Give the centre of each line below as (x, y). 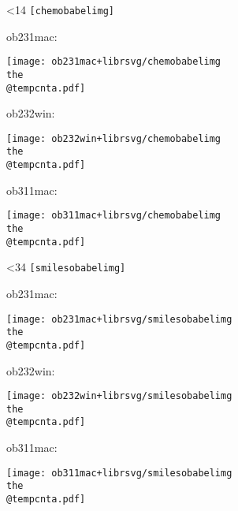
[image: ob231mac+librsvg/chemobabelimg (114, 62)
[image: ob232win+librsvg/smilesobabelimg (119, 396)
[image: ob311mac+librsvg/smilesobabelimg (119, 473)
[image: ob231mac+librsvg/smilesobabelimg (119, 319)
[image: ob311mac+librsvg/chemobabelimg (114, 216)
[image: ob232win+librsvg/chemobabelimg (114, 138)
